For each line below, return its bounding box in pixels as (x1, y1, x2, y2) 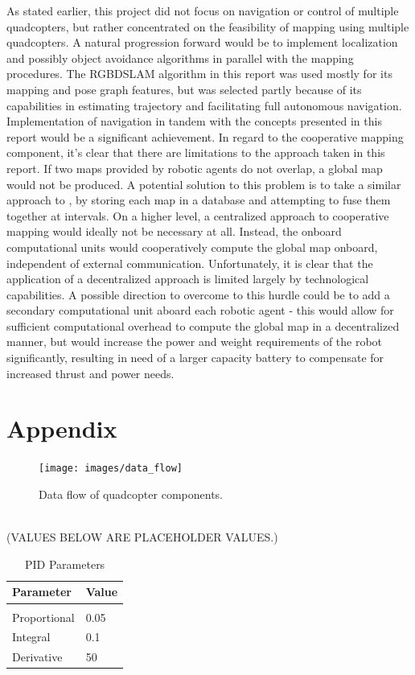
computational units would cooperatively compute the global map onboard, (6, 238, 378, 255)
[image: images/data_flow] (39, 463, 183, 475)
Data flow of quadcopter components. (39, 486, 223, 503)
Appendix (6, 412, 117, 445)
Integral (12, 628, 51, 645)
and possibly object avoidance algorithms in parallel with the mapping (6, 49, 354, 66)
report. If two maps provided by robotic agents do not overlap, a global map (6, 159, 383, 176)
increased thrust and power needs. (6, 364, 175, 381)
